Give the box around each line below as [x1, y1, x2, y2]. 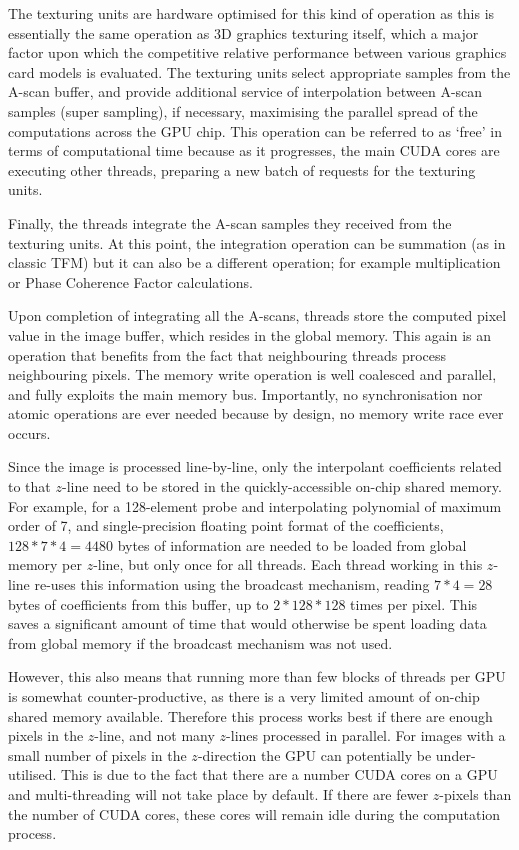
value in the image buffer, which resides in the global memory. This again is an [8, 324, 492, 345]
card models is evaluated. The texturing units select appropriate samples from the [8, 61, 511, 82]
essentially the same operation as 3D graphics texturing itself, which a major [8, 22, 479, 43]
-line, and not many [94, 725, 215, 746]
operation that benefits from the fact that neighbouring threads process [8, 344, 447, 365]
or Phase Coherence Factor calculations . [8, 271, 253, 292]
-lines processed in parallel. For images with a [226, 725, 506, 746]
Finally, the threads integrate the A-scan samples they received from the [8, 212, 452, 233]
